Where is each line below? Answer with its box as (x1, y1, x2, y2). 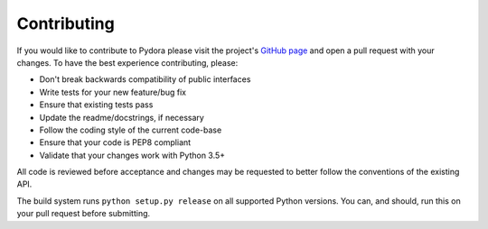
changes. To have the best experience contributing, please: (16, 57, 239, 68)
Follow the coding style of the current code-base (39, 124, 222, 135)
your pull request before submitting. (16, 208, 151, 219)
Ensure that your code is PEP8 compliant (39, 137, 192, 148)
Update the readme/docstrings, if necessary (39, 112, 205, 123)
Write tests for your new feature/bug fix (39, 87, 187, 97)
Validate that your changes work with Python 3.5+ (39, 150, 226, 160)
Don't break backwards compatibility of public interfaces (39, 74, 251, 85)
